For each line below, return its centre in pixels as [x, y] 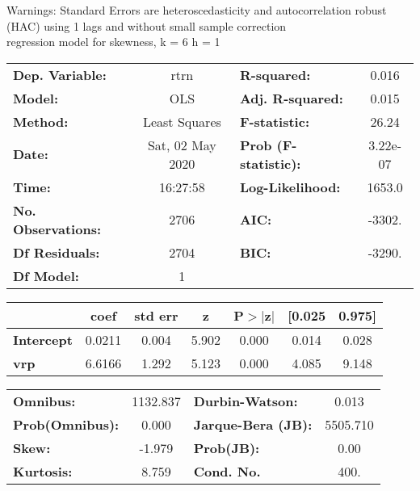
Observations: [57, 229]
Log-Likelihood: [290, 187]
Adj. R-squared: [291, 98]
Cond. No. [227, 471]
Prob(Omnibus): [66, 424]
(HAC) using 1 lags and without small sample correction [147, 25]
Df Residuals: [57, 252]
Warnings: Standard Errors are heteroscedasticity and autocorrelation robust [197, 10]
